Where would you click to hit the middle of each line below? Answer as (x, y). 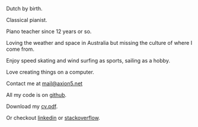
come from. (20, 49)
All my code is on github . (36, 95)
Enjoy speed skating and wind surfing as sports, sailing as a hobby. (88, 61)
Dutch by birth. (24, 9)
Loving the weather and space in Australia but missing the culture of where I (99, 43)
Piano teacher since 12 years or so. (49, 31)
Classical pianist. (27, 20)
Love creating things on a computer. (50, 72)
